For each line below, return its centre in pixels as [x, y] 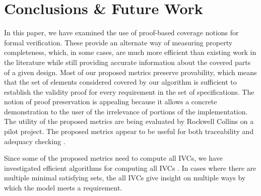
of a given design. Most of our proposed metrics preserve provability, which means [130, 72]
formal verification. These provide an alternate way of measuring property [118, 42]
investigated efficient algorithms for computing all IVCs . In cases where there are [130, 168]
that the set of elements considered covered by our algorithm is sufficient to [120, 82]
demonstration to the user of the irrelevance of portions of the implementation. [126, 111]
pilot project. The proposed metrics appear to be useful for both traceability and [129, 131]
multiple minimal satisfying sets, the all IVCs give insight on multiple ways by [125, 178]
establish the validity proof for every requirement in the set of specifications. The [129, 91]
